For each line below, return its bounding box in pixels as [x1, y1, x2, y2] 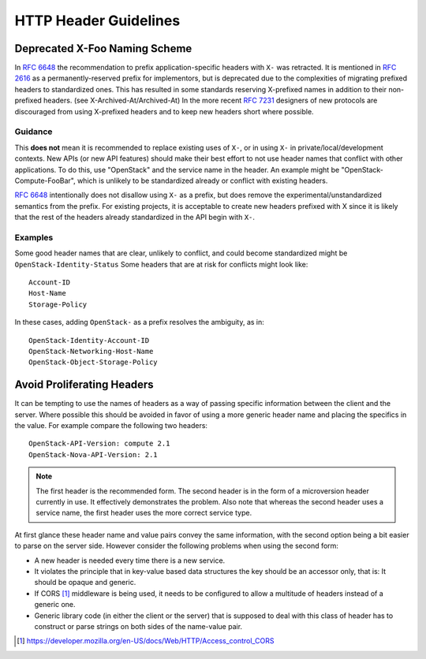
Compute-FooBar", [14, 176, 76, 185]
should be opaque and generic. [34, 578, 136, 587]
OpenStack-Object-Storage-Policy [28, 358, 158, 367]
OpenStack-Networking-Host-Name [28, 347, 154, 356]
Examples [14, 232, 54, 243]
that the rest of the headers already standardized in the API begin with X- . [14, 213, 256, 222]
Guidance [14, 126, 53, 137]
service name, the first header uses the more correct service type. [35, 508, 252, 518]
